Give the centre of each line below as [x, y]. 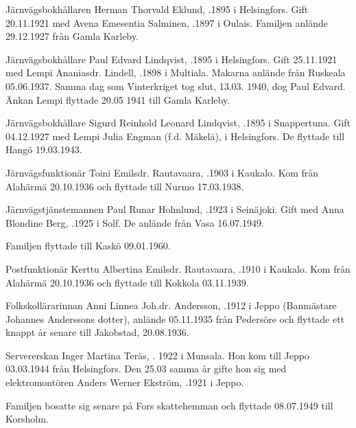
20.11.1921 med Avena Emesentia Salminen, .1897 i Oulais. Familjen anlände [167, 22]
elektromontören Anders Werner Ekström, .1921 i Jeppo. [125, 382]
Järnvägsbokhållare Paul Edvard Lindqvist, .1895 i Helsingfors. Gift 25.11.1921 [171, 59]
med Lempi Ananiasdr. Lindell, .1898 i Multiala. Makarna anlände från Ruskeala [176, 72]
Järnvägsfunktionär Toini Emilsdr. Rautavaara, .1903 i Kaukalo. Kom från [162, 172]
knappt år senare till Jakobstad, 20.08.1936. [97, 332]
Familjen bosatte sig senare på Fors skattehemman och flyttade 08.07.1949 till [169, 405]
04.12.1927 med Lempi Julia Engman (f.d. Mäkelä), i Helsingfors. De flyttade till [175, 136]
